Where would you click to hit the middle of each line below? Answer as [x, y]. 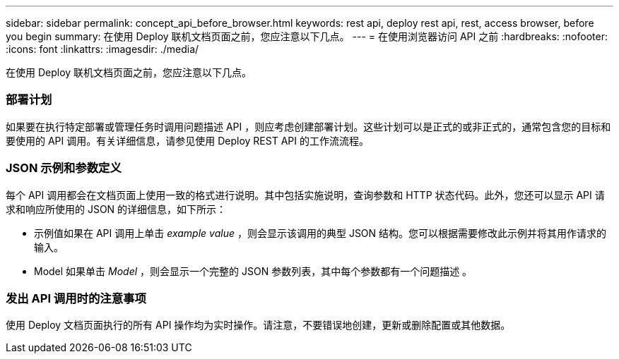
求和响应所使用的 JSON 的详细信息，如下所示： [116, 209]
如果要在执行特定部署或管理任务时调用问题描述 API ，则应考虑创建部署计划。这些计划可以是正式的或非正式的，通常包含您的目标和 [308, 126]
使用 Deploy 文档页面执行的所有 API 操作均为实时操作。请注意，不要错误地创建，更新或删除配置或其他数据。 [258, 325]
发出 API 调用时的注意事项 [76, 298]
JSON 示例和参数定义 [64, 168]
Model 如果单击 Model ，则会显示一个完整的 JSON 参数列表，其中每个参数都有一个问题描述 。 [253, 271]
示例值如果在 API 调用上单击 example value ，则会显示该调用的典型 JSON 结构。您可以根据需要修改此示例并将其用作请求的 [320, 233]
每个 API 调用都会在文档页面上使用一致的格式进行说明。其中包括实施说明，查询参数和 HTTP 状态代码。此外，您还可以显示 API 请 [305, 195]
